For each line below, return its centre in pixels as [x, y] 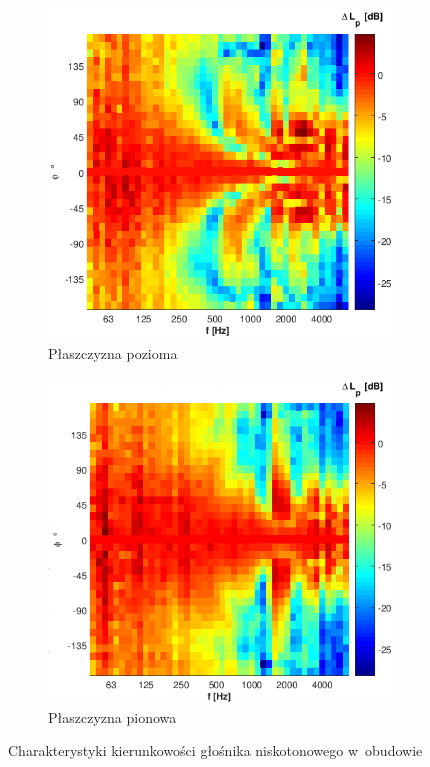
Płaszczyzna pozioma [113, 353]
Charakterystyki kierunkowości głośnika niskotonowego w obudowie [215, 750]
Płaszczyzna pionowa [112, 716]
